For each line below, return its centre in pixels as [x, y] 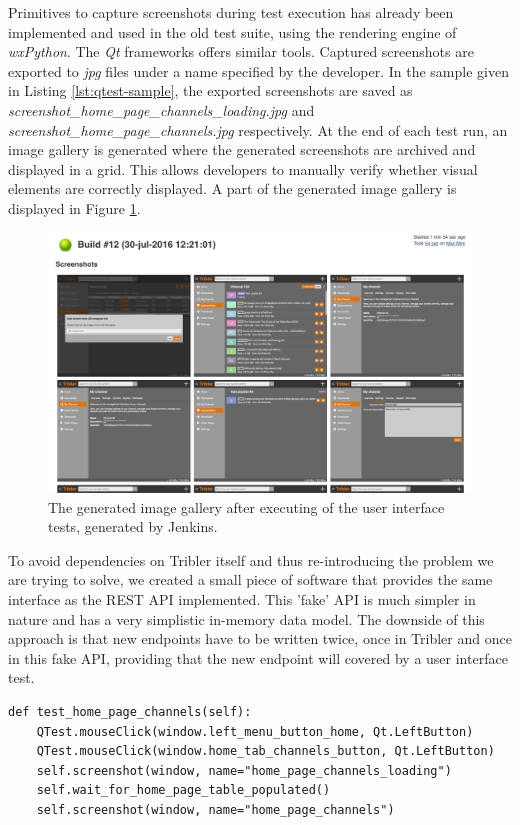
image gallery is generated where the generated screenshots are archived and [242, 149]
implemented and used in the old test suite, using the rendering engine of [232, 31]
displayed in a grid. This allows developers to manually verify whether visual [243, 168]
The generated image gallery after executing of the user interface [246, 506]
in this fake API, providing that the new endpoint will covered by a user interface [258, 657]
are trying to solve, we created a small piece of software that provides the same [250, 579]
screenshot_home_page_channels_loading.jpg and [161, 109]
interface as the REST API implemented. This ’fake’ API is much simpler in [242, 598]
